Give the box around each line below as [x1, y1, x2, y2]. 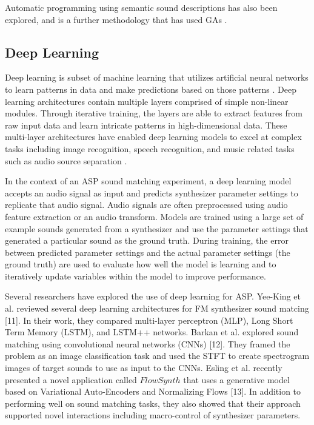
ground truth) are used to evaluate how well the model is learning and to [5, 258, 276, 270]
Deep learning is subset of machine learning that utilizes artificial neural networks [5, 71, 309, 84]
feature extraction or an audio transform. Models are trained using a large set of [5, 210, 304, 223]
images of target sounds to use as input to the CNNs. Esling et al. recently [5, 361, 282, 374]
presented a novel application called [5, 373, 137, 386]
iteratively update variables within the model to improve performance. [5, 269, 266, 282]
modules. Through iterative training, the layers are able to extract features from [5, 107, 302, 119]
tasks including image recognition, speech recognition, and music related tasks [5, 142, 295, 155]
